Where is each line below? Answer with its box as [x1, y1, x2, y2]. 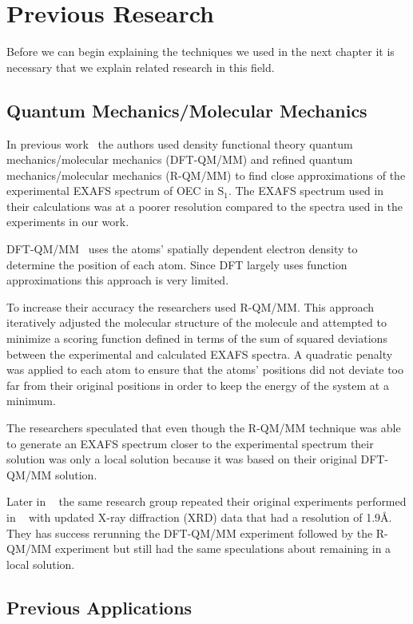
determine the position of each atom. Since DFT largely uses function [6, 256, 347, 272]
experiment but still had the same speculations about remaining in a [55, 540, 391, 557]
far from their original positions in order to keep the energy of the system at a [6, 376, 389, 393]
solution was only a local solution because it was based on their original [6, 451, 357, 467]
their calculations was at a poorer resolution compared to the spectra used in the [6, 197, 403, 214]
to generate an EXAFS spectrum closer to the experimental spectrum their [6, 435, 374, 451]
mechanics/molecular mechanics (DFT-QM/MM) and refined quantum [6, 151, 353, 168]
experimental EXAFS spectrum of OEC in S [6, 182, 224, 199]
